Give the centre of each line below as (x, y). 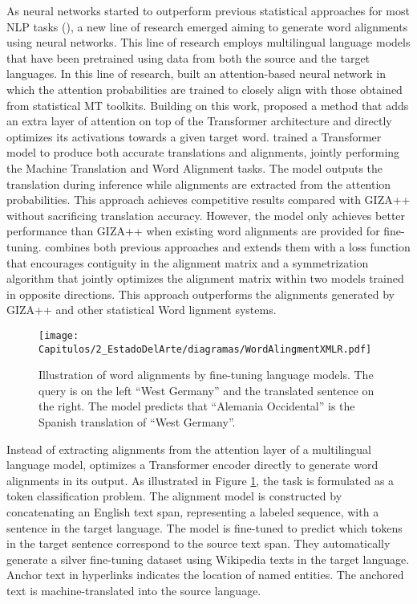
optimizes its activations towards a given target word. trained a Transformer (194, 136)
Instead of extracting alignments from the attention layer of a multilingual (189, 449)
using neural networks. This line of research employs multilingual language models (208, 42)
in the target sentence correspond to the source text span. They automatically (198, 543)
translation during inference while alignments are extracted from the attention (199, 184)
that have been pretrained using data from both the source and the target (188, 57)
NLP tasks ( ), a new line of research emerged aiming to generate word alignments (207, 26)
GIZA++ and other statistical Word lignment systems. (142, 310)
